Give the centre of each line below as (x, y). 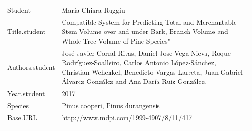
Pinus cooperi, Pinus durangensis (111, 106)
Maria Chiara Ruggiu (93, 9)
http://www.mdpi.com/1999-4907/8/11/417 (127, 117)
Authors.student (31, 67)
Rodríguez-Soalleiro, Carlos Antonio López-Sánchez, (139, 62)
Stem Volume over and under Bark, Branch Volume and (145, 31)
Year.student (26, 93)
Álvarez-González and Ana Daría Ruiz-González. (134, 81)
